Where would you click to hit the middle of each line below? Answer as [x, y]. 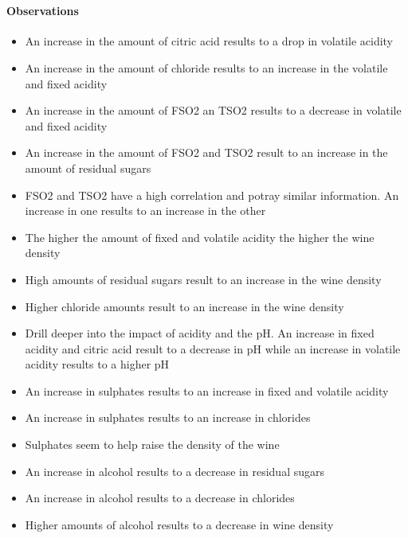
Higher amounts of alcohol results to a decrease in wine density [179, 524]
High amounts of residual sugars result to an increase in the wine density [203, 279]
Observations [43, 11]
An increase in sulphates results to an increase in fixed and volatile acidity [207, 390]
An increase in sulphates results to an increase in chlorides [168, 417]
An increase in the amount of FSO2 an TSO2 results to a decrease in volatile [213, 110]
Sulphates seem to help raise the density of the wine [152, 444]
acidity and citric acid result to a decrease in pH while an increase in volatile [213, 348]
